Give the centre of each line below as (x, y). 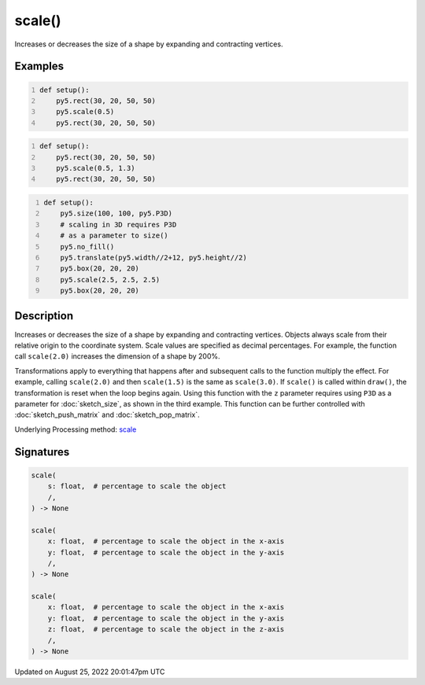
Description (44, 316)
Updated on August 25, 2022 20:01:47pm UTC (90, 672)
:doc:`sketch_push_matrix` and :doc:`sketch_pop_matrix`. (107, 415)
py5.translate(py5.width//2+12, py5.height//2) (153, 258)
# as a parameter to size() (114, 236)
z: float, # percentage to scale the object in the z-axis (166, 630)
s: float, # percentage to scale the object (137, 486)
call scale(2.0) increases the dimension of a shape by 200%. (117, 356)
